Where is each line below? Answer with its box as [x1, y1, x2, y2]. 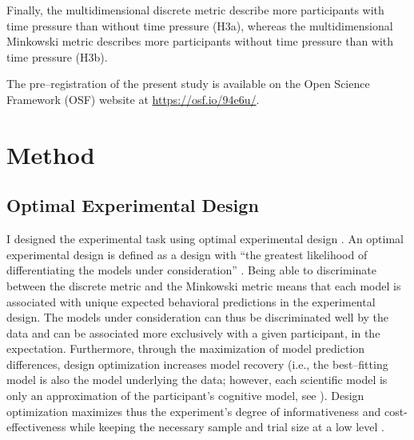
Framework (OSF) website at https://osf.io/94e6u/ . [6, 90, 260, 107]
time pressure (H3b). [6, 48, 108, 65]
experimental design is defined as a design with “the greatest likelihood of [6, 246, 368, 262]
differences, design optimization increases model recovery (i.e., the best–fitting [6, 355, 388, 372]
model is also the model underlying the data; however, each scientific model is [6, 371, 388, 388]
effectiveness [6, 418, 66, 435]
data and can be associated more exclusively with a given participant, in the [6, 324, 380, 341]
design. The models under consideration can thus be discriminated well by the [6, 309, 389, 326]
